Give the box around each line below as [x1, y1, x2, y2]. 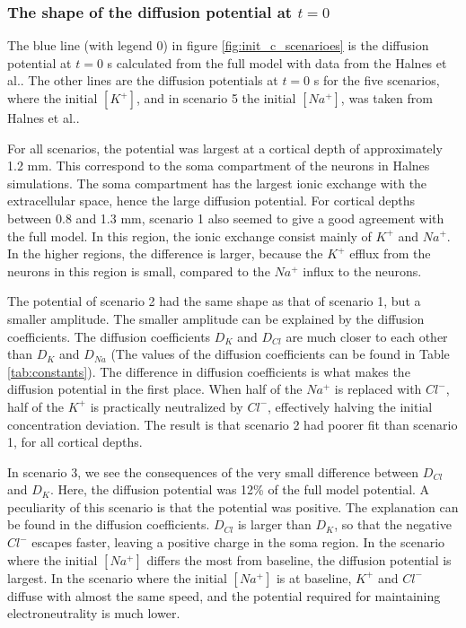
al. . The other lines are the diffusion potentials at [7, 71, 278, 90]
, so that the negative [334, 515, 452, 534]
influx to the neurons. [303, 261, 422, 280]
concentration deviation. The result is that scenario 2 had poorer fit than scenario [7, 414, 458, 433]
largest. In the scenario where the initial [7, 568, 227, 587]
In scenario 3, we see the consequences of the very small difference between [7, 462, 419, 481]
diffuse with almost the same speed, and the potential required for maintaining [7, 586, 441, 605]
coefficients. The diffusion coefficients [7, 327, 211, 345]
